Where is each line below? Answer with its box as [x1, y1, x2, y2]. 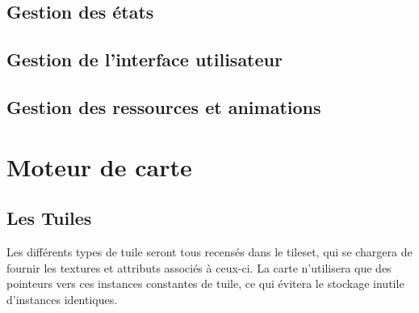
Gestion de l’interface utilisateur [6, 47, 283, 72]
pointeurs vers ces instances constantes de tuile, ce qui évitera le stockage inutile [6, 275, 404, 292]
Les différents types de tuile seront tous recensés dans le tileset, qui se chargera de [6, 243, 413, 260]
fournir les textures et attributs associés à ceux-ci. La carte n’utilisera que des [6, 259, 392, 276]
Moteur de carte [6, 150, 192, 183]
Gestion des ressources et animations [6, 94, 321, 119]
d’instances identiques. [6, 290, 118, 307]
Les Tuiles [6, 205, 92, 231]
